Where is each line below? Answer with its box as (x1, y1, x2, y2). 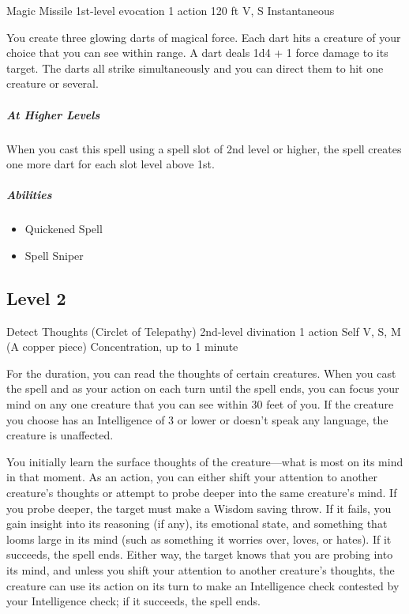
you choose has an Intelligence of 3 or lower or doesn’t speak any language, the (6, 411, 388, 428)
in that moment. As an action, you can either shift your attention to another (6, 469, 378, 485)
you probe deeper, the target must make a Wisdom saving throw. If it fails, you (6, 499, 392, 516)
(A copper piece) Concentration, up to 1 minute (6, 338, 238, 355)
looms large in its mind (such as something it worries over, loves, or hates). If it (6, 530, 392, 547)
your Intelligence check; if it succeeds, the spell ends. (6, 593, 261, 609)
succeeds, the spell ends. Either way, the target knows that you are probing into (6, 546, 393, 563)
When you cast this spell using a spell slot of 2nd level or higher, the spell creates (6, 140, 402, 156)
